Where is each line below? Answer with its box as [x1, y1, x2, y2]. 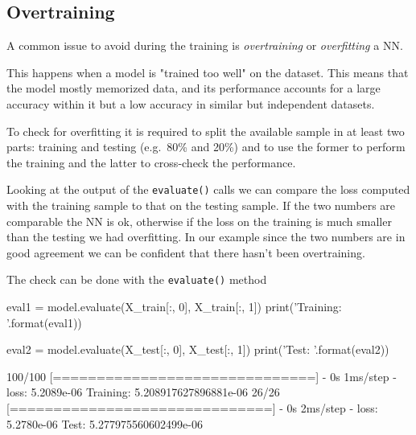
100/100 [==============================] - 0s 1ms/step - [6, 367, 397, 384]
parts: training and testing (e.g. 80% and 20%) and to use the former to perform [6, 138, 406, 155]
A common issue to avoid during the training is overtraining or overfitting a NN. [6, 37, 403, 54]
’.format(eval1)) [6, 314, 82, 330]
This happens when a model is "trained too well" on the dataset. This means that [6, 64, 409, 80]
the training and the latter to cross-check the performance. [6, 154, 296, 170]
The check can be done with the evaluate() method [6, 271, 267, 288]
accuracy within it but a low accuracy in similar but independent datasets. [6, 95, 375, 112]
